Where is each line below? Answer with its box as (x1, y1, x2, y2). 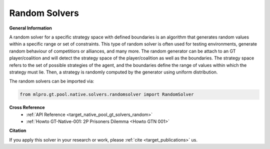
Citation (9, 127, 26, 133)
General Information (9, 25, 52, 31)
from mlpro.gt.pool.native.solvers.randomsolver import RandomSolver (19, 91, 194, 97)
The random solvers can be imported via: (9, 78, 94, 84)
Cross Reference (9, 104, 45, 110)
